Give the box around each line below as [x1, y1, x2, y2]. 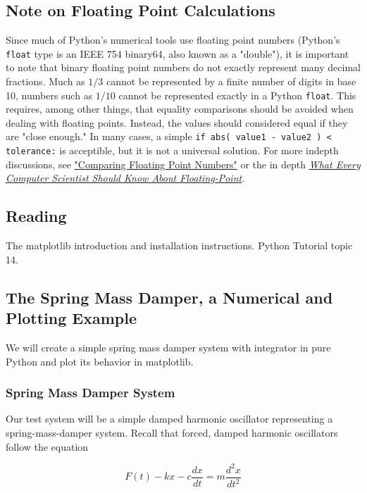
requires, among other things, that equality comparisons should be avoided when [6, 101, 354, 116]
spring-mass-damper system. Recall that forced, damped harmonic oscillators [6, 425, 338, 439]
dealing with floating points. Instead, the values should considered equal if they [6, 115, 348, 130]
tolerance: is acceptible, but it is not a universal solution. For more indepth [6, 143, 339, 158]
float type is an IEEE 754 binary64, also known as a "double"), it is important [6, 46, 349, 61]
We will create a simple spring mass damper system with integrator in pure [6, 339, 331, 354]
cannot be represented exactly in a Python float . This [118, 87, 356, 102]
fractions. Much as [6, 74, 85, 89]
